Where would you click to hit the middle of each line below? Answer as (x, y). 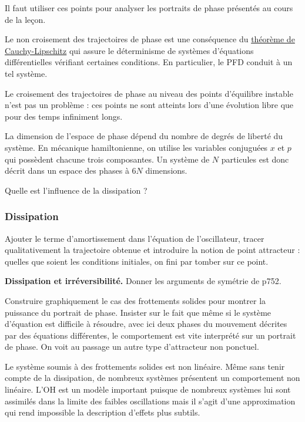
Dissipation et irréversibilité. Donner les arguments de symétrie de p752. (143, 281)
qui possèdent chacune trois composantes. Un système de (107, 159)
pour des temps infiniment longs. (64, 116)
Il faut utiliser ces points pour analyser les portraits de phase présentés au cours (149, 8)
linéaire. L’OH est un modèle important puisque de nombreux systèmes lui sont (148, 389)
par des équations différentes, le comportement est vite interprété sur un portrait (150, 335)
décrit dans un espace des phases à (67, 171)
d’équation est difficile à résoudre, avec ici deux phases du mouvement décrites (146, 324)
